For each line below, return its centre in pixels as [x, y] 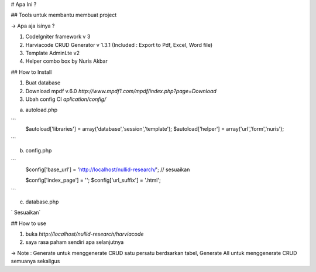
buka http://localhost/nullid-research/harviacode [85, 234]
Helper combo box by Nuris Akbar [66, 61]
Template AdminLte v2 [53, 53]
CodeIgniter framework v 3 [58, 37]
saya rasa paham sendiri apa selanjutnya [75, 242]
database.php [42, 202]
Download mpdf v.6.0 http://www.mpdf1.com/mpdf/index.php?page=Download [121, 91]
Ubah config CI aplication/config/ [66, 99]
